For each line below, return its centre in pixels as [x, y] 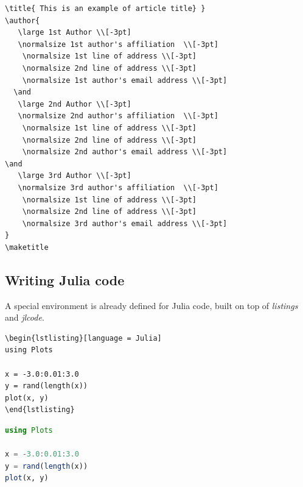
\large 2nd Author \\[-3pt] [75, 104]
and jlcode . [25, 317]
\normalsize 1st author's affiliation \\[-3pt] [118, 44]
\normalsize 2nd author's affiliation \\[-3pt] [118, 116]
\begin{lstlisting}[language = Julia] [83, 338]
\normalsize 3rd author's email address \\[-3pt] [125, 223]
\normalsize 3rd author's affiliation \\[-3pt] [118, 187]
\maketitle [27, 247]
